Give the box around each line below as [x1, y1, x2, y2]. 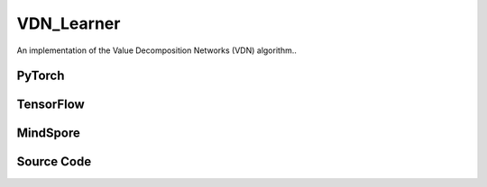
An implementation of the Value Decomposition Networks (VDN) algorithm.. [16, 45, 297, 56]
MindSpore [16, 126, 80, 141]
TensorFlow [16, 97, 85, 112]
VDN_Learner [16, 13, 121, 33]
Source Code [16, 154, 92, 170]
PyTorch [16, 68, 65, 84]
